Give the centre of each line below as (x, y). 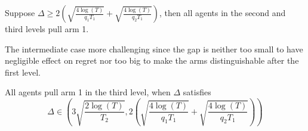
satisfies (197, 92)
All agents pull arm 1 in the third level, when (88, 92)
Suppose (20, 13)
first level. (23, 72)
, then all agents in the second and (223, 13)
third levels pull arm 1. (47, 29)
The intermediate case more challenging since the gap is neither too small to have (154, 49)
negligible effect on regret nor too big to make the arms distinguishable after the (152, 60)
